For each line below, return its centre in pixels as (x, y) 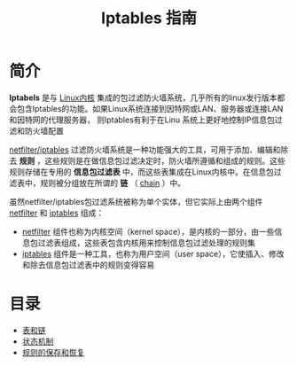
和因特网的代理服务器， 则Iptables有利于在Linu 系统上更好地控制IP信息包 (142, 120)
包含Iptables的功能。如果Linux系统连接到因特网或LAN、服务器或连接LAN (150, 108)
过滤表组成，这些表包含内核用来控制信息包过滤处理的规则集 (146, 242)
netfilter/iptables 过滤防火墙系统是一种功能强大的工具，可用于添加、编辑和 (145, 149)
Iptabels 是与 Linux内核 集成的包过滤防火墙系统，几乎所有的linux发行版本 (143, 97)
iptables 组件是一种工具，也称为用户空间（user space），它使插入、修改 (153, 253)
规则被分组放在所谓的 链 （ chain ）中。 (113, 183)
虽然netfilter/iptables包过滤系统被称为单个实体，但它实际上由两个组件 (136, 201)
